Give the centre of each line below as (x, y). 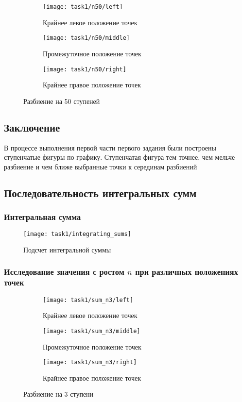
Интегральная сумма (43, 217)
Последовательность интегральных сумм (100, 193)
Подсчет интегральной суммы (67, 249)
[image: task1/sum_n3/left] (88, 300)
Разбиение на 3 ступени (59, 394)
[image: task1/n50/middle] (86, 38)
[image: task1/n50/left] (83, 7)
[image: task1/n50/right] (85, 69)
